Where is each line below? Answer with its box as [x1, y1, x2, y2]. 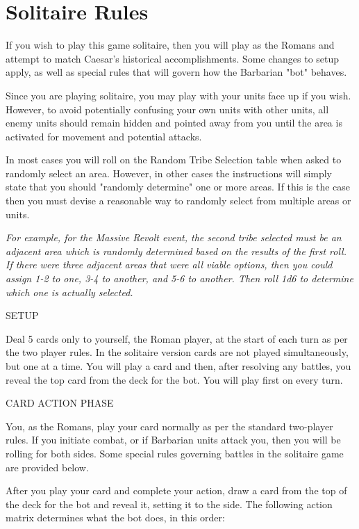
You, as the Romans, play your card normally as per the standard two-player [6, 418, 333, 433]
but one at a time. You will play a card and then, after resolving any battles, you [6, 359, 351, 373]
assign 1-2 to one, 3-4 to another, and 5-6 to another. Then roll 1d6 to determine [6, 271, 353, 286]
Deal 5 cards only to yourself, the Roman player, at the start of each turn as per [6, 331, 348, 345]
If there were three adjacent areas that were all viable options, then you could [6, 257, 333, 272]
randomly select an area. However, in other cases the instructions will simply [6, 165, 333, 180]
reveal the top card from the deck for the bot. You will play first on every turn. [6, 372, 343, 386]
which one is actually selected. [6, 284, 133, 299]
